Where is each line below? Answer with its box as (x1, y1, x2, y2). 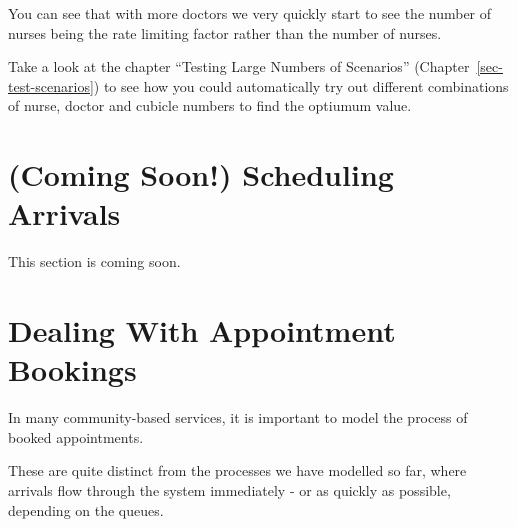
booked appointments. (8, 426, 144, 447)
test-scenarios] (8, 75, 94, 96)
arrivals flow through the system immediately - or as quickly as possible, (8, 479, 451, 500)
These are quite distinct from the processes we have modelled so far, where (8, 460, 467, 481)
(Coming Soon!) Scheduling (8, 154, 394, 195)
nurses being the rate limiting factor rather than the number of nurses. (8, 22, 442, 43)
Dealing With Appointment (8, 310, 396, 351)
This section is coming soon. (8, 251, 181, 272)
